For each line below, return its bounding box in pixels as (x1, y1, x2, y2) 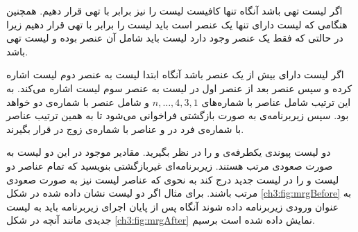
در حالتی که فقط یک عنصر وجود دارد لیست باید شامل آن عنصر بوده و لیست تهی (6, 30, 343, 45)
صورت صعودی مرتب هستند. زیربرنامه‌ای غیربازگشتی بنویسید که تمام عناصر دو (6, 158, 333, 172)
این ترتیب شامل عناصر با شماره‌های (201, 94, 351, 109)
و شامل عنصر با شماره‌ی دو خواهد (6, 94, 150, 109)
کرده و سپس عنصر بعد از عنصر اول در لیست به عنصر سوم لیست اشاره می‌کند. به (6, 80, 352, 95)
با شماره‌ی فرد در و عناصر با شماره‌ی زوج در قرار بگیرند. (6, 121, 244, 136)
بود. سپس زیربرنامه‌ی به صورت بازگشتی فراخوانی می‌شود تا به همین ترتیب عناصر (6, 108, 349, 123)
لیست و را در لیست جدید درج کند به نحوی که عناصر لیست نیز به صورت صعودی (6, 172, 339, 186)
